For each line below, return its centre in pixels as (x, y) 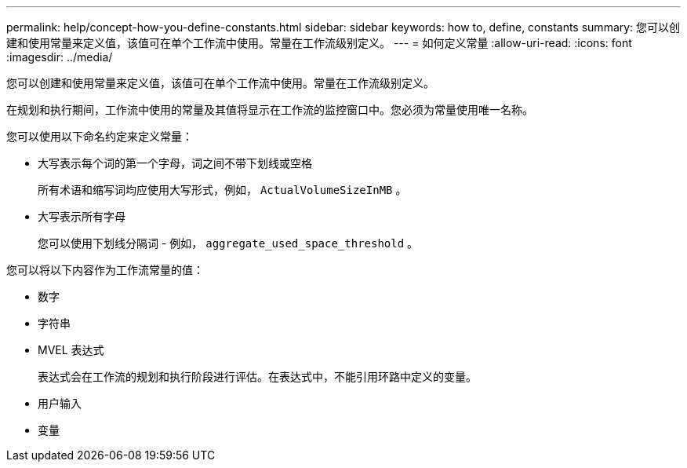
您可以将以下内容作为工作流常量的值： (105, 270)
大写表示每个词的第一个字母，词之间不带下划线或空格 (175, 163)
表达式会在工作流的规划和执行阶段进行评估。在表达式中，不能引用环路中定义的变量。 (257, 377)
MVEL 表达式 (71, 350)
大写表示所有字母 (82, 216)
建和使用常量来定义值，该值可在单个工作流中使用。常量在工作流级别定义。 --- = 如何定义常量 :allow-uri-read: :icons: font (319, 43)
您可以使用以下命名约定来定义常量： (100, 136)
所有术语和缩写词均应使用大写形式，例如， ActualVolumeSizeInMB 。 (222, 190)
